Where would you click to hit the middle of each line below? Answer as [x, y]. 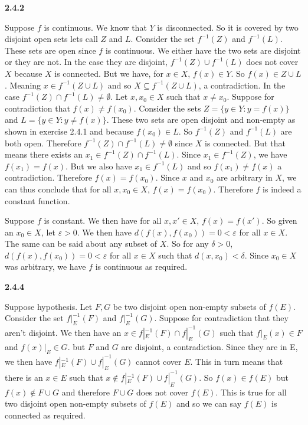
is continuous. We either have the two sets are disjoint [203, 50]
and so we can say [209, 403]
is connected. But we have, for [109, 73]
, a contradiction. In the [242, 85]
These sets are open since [50, 50]
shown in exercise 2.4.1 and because [69, 131]
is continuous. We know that [95, 27]
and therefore [86, 392]
